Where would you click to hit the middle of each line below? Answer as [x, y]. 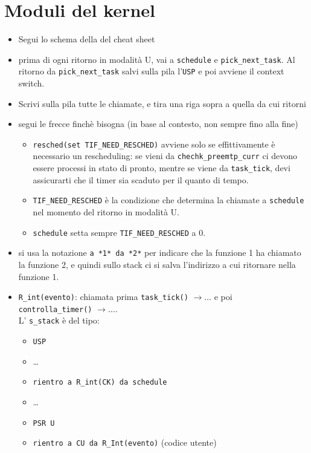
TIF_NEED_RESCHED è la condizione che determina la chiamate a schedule [168, 200]
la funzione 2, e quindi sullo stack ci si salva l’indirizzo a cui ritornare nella [157, 264]
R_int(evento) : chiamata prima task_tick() [103, 297]
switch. [31, 83]
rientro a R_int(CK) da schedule [100, 383]
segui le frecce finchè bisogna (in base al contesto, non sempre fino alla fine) [158, 124]
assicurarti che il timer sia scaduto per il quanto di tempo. [141, 179]
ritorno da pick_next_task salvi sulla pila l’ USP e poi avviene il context [151, 71]
